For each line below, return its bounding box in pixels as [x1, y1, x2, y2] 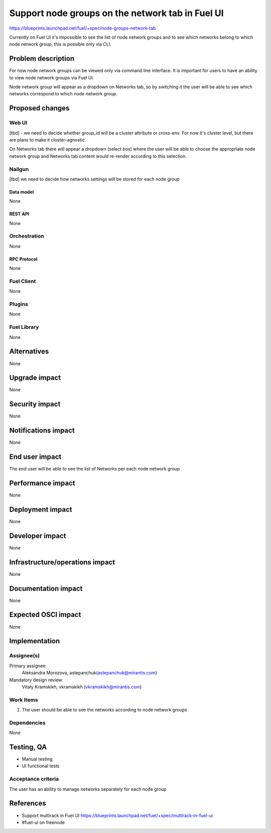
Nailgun [9, 166, 29, 173]
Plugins [9, 301, 29, 308]
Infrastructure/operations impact [9, 558, 115, 566]
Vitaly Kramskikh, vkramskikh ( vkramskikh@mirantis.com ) [22, 683, 142, 690]
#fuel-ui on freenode [22, 819, 65, 825]
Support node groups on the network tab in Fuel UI [9, 8, 224, 19]
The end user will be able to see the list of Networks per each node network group [9, 466, 180, 472]
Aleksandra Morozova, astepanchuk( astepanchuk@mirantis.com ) [22, 670, 158, 676]
